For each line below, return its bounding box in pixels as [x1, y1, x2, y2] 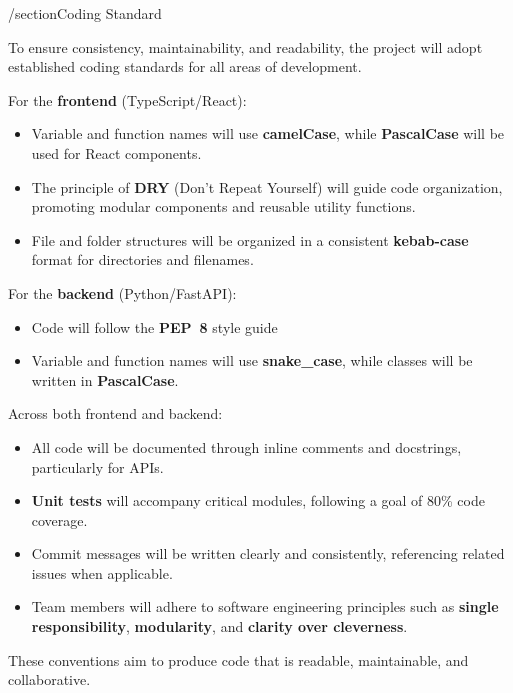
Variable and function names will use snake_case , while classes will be [31, 350, 473, 371]
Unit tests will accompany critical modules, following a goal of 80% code [31, 490, 485, 511]
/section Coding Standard [8, 3, 162, 23]
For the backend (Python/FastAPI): [8, 282, 237, 303]
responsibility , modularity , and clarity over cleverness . [31, 616, 408, 637]
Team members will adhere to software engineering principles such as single [31, 596, 499, 617]
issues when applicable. [31, 562, 173, 583]
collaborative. [8, 669, 91, 690]
